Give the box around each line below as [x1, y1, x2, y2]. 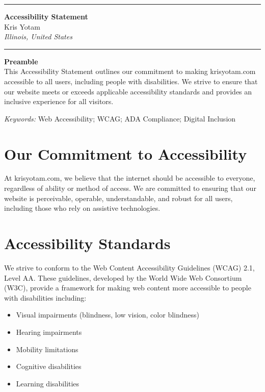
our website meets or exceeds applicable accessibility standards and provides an [4, 86, 252, 96]
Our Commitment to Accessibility [4, 143, 247, 164]
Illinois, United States [4, 31, 72, 42]
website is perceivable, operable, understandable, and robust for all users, [4, 192, 233, 203]
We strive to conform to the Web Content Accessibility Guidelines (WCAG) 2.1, [4, 262, 255, 273]
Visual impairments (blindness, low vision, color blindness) [16, 309, 199, 320]
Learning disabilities [16, 378, 79, 388]
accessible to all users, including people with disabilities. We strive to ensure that [4, 76, 258, 86]
